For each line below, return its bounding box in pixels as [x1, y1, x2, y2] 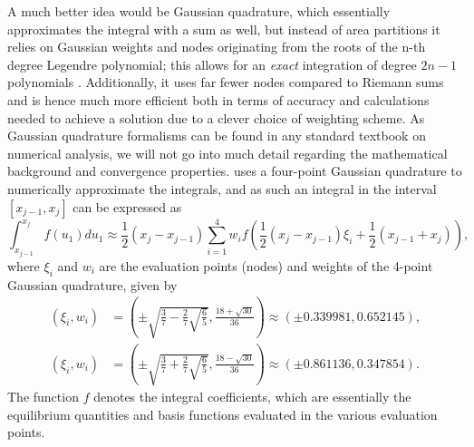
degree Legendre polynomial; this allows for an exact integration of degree [7, 54, 417, 73]
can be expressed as [73, 197, 182, 216]
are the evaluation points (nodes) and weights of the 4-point [99, 256, 433, 275]
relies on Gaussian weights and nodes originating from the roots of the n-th [7, 37, 426, 56]
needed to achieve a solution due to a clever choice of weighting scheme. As [7, 108, 425, 127]
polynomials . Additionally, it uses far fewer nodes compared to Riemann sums [7, 73, 444, 92]
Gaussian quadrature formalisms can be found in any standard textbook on [7, 126, 426, 145]
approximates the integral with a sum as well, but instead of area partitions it [7, 19, 440, 38]
